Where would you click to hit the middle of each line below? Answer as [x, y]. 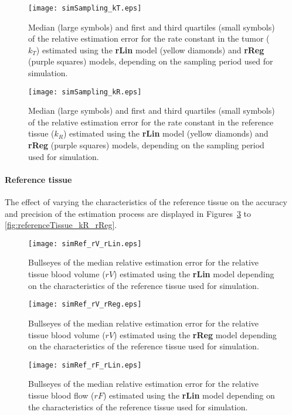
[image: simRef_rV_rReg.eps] [85, 305]
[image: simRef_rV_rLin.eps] [85, 244]
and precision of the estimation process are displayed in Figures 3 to [128, 213]
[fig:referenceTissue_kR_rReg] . [61, 225]
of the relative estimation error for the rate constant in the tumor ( [149, 38]
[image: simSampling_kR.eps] [85, 92]
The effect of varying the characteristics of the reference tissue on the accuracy [146, 202]
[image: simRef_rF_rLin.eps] [85, 365]
